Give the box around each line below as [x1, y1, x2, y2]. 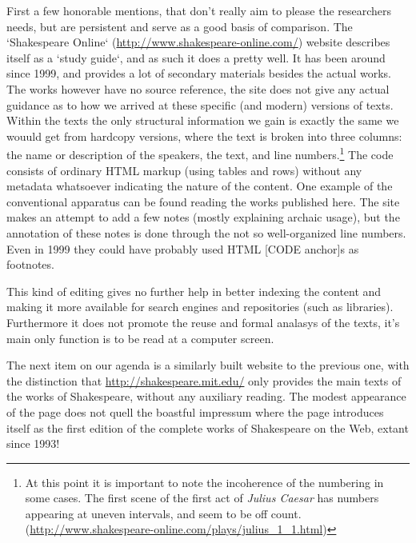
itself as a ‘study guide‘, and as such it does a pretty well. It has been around [6, 49, 386, 66]
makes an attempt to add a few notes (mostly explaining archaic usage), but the [6, 209, 400, 226]
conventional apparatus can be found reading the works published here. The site [6, 193, 400, 210]
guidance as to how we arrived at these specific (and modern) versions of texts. [6, 96, 394, 113]
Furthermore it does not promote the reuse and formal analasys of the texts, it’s [6, 313, 400, 330]
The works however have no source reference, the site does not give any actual [6, 80, 390, 97]
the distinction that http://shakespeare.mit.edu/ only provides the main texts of [6, 372, 402, 389]
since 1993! [6, 435, 60, 452]
